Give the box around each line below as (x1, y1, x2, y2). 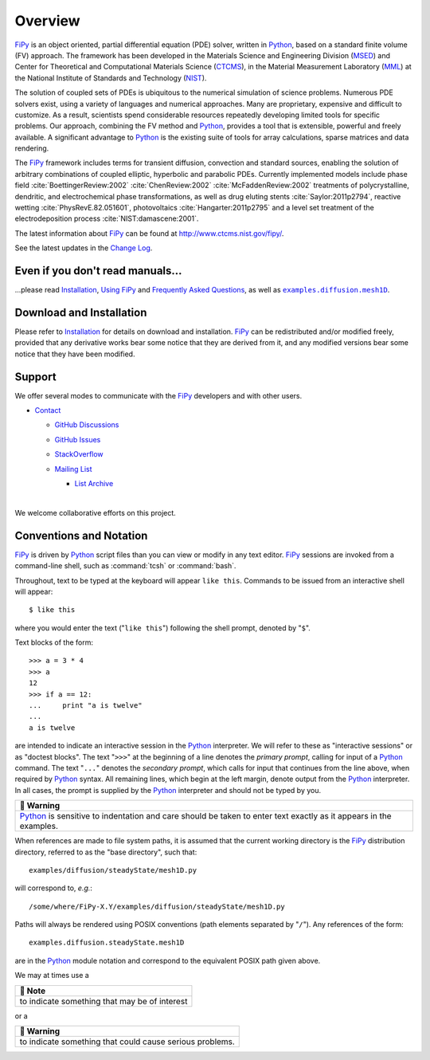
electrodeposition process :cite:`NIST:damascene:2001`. (14, 214, 199, 223)
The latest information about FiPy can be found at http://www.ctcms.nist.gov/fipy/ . (14, 228, 284, 238)
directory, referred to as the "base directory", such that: (14, 847, 197, 857)
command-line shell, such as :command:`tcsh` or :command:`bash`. (14, 561, 236, 571)
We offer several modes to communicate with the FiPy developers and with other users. (14, 391, 303, 400)
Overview (14, 12, 80, 29)
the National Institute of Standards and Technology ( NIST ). (14, 73, 207, 83)
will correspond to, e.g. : (14, 883, 93, 893)
